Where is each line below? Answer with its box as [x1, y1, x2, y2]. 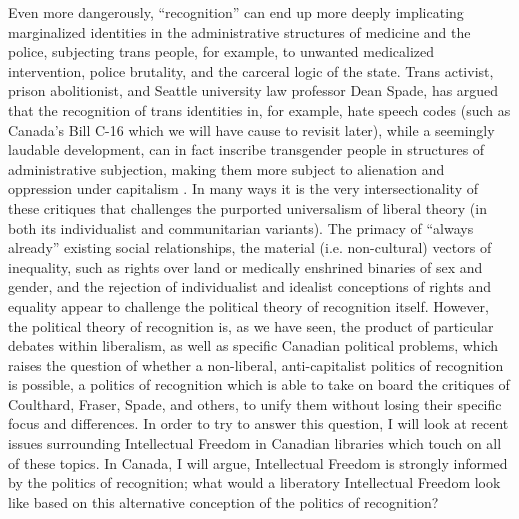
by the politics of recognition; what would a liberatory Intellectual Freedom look [8, 472, 501, 493]
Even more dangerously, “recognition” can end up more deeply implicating [8, 2, 464, 22]
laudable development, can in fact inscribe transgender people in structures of [8, 139, 485, 160]
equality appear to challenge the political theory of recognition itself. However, [8, 295, 489, 316]
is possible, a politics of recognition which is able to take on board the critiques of [8, 374, 510, 395]
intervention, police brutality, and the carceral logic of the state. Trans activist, [8, 60, 494, 81]
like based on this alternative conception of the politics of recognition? [8, 491, 439, 512]
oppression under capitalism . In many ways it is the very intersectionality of [8, 178, 478, 199]
